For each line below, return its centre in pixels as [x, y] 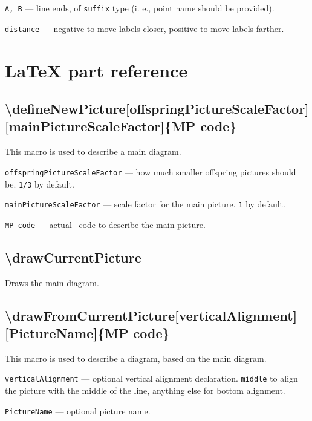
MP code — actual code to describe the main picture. [105, 224]
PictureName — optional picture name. [78, 410]
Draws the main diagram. [52, 282]
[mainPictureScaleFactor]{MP [100, 126]
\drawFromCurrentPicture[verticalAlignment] [151, 315]
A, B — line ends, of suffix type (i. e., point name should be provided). [140, 8]
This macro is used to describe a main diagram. [93, 152]
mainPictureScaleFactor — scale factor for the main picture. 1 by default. [145, 204]
